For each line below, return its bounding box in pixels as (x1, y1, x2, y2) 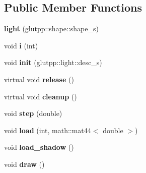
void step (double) (4, 108, 62, 119)
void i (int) (4, 40, 38, 50)
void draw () (4, 158, 45, 169)
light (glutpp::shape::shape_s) (4, 23, 99, 34)
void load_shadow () (4, 142, 74, 152)
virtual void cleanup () (4, 91, 77, 101)
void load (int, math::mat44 (4, 125, 91, 135)
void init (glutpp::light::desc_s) (4, 57, 102, 68)
